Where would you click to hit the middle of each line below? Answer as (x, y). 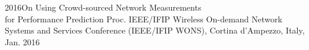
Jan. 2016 (22, 41)
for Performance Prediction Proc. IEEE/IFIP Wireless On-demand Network (144, 19)
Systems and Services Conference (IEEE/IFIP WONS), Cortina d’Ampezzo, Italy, (155, 30)
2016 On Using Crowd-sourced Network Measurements (103, 7)
